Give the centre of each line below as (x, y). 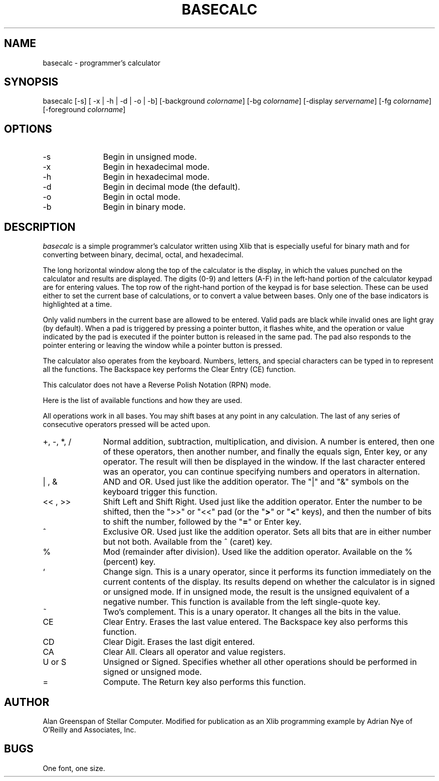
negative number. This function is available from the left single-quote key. (242, 602)
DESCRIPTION (40, 227)
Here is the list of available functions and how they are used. (143, 401)
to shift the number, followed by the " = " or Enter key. (202, 522)
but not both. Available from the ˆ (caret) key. (188, 542)
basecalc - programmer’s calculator (102, 63)
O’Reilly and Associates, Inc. (89, 729)
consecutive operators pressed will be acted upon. (127, 425)
